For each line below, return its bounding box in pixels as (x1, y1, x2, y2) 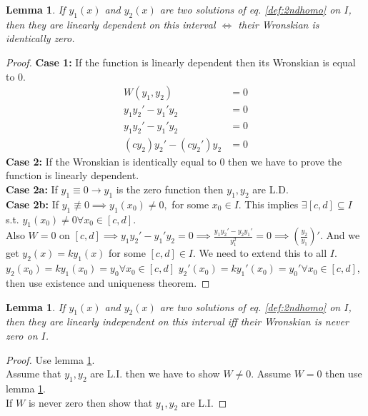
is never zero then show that (28, 395, 153, 410)
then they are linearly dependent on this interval (6, 16, 216, 31)
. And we (319, 228, 360, 243)
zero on (6, 328, 38, 343)
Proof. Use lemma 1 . (6, 352, 95, 367)
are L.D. (252, 182, 289, 197)
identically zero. (6, 31, 75, 46)
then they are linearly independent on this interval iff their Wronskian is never (6, 314, 349, 329)
